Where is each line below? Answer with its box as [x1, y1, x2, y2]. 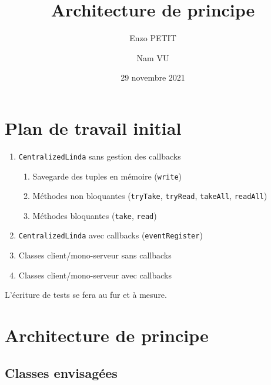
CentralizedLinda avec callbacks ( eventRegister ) [18, 229, 203, 241]
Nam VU [136, 51, 169, 64]
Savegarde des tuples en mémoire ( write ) [32, 170, 182, 182]
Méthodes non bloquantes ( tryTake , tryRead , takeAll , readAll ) [32, 190, 267, 202]
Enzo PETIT [129, 32, 176, 44]
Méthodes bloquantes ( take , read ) [32, 209, 157, 221]
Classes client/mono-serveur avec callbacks [18, 268, 172, 281]
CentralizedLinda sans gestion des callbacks [18, 150, 181, 162]
